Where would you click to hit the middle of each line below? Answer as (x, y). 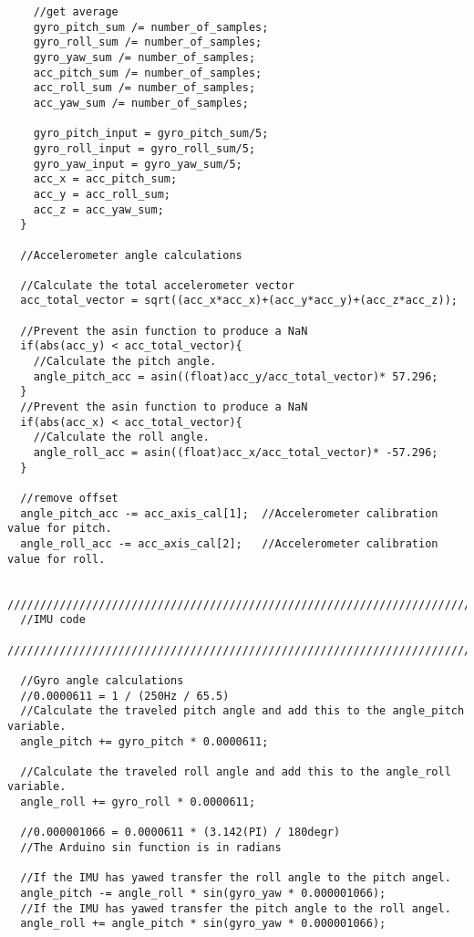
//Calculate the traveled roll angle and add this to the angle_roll (236, 771)
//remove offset (69, 498)
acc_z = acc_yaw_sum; (98, 209)
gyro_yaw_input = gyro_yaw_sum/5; (138, 164)
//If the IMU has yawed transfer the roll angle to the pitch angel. (236, 878)
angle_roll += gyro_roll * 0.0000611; (138, 802)
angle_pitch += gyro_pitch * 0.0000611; (144, 741)
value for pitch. (60, 529)
